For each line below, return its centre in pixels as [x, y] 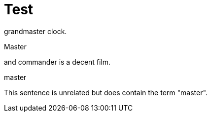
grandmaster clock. [35, 31]
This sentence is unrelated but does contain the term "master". [106, 92]
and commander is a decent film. [57, 62]
